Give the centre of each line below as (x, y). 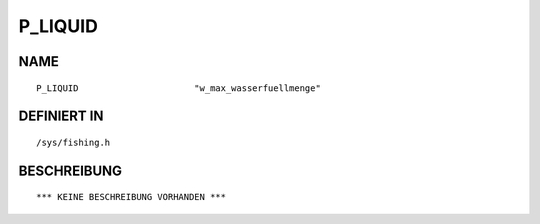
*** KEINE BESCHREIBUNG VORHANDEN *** (131, 197)
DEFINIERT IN (61, 116)
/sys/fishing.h (73, 142)
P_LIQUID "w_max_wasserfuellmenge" (179, 88)
